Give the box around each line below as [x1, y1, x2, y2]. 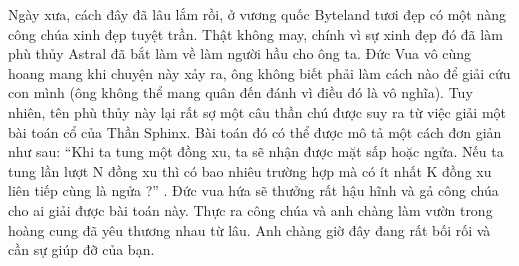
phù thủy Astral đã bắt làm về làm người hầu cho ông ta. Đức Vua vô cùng [8, 43, 472, 64]
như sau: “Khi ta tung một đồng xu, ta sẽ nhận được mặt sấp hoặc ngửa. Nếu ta [8, 141, 504, 162]
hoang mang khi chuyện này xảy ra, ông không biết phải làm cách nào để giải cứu [8, 62, 511, 83]
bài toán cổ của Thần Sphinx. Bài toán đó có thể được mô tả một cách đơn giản [8, 121, 502, 142]
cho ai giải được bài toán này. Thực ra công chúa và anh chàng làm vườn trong [8, 199, 493, 220]
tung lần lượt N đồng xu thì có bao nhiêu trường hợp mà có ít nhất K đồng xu [8, 160, 492, 181]
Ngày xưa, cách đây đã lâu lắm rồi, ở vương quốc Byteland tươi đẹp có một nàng [8, 4, 507, 24]
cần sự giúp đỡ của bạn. [8, 239, 155, 260]
